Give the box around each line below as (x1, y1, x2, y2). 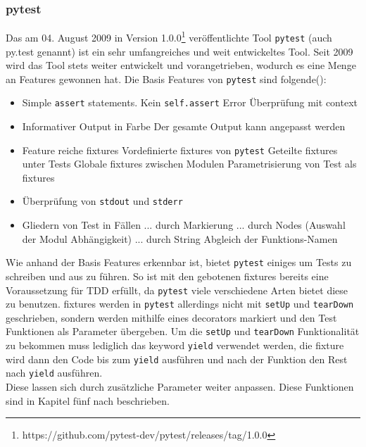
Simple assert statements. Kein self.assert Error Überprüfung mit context (22, 95, 358, 110)
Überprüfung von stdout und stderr (22, 194, 183, 208)
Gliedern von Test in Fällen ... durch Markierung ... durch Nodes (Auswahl (22, 218, 346, 232)
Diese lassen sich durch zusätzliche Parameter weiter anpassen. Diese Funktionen (6, 379, 354, 394)
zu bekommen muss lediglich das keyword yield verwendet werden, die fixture (6, 338, 344, 353)
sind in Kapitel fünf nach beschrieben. (6, 393, 170, 408)
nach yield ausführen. (6, 365, 103, 380)
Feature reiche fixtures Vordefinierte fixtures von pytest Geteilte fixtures (22, 142, 338, 157)
